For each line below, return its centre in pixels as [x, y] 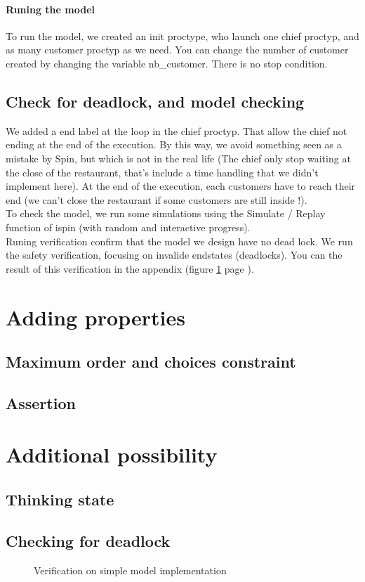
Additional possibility [112, 454]
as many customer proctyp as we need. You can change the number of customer [177, 50]
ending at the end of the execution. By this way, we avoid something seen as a [174, 144]
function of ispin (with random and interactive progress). [128, 227]
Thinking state [60, 499]
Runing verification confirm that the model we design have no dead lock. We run [179, 241]
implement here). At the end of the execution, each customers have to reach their [181, 186]
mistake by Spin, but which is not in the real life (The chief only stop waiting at [178, 158]
